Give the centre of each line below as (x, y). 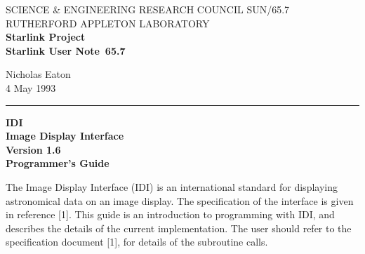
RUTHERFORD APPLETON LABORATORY (108, 23)
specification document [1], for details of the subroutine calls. (137, 242)
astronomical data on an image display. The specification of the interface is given (180, 200)
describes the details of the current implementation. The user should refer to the (179, 228)
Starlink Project (46, 37)
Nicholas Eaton (38, 74)
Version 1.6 (33, 149)
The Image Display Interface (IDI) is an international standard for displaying (172, 186)
